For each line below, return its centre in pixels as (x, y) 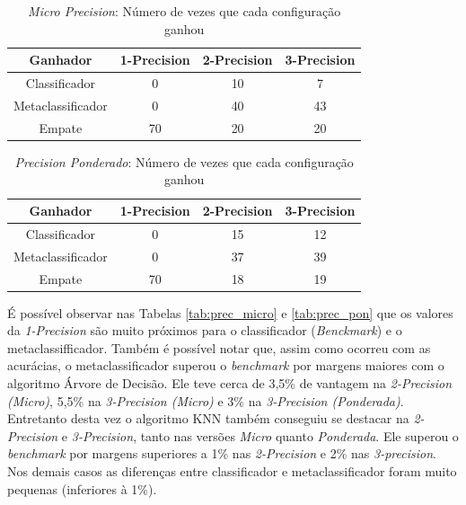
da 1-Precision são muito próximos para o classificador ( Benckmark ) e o (205, 330)
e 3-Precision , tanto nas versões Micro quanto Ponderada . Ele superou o (260, 435)
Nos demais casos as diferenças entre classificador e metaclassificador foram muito (232, 470)
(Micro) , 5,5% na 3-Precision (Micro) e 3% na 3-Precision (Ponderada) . (206, 400)
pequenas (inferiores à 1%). (82, 488)
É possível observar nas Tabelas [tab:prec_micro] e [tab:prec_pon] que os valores (230, 312)
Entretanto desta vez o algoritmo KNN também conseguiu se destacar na (208, 418)
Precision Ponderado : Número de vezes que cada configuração (184, 161)
